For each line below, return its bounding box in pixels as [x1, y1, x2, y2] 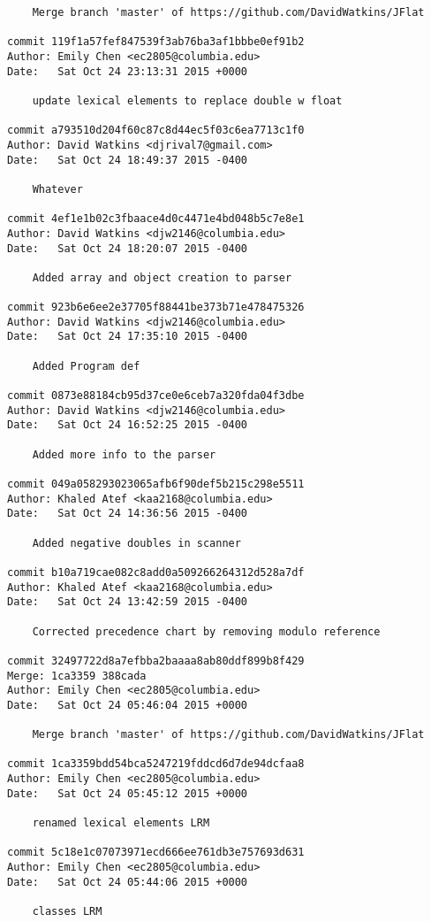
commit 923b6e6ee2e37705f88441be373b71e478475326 [7, 301, 305, 314]
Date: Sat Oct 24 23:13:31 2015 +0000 [7, 65, 248, 78]
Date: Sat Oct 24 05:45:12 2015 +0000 [7, 787, 248, 800]
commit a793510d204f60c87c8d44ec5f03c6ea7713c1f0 [7, 124, 305, 137]
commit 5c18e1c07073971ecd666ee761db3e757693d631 [7, 846, 305, 859]
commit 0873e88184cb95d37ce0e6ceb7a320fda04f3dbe [7, 389, 305, 403]
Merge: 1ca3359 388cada [7, 669, 147, 682]
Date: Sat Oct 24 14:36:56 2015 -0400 [7, 507, 248, 520]
